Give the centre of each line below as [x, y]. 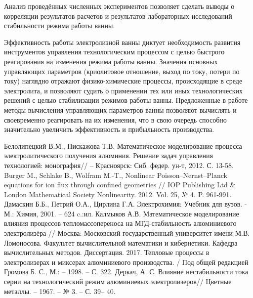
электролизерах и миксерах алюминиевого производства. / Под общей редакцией [126, 262]
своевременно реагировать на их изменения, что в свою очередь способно [115, 119]
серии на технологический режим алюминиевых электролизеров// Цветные [118, 281]
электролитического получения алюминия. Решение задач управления [108, 155]
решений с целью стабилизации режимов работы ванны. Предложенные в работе [126, 100]
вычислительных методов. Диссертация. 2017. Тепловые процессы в [107, 252]
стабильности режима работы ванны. [60, 25]
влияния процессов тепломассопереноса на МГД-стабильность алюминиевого [120, 223]
